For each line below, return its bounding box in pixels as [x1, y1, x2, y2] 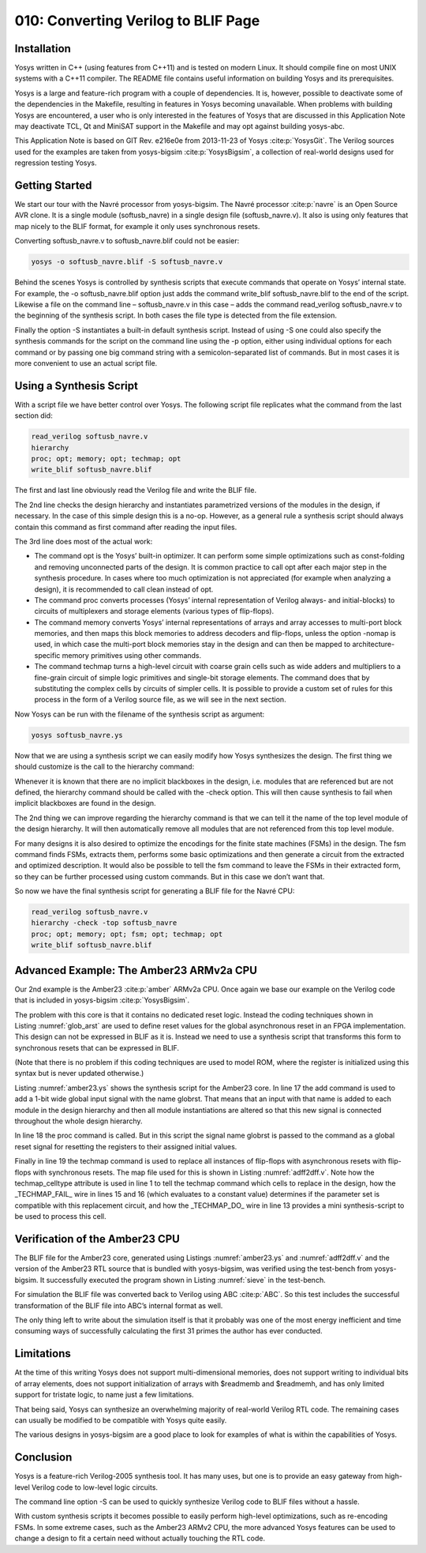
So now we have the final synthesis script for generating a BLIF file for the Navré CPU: [14, 886, 295, 896]
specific [34, 650, 61, 660]
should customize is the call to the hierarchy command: [14, 762, 195, 772]
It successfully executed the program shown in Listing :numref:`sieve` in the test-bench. [39, 1275, 327, 1284]
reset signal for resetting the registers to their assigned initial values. [14, 1141, 237, 1151]
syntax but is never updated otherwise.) [14, 1069, 144, 1078]
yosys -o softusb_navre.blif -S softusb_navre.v [31, 258, 223, 266]
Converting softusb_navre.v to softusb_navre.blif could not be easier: [14, 236, 240, 246]
